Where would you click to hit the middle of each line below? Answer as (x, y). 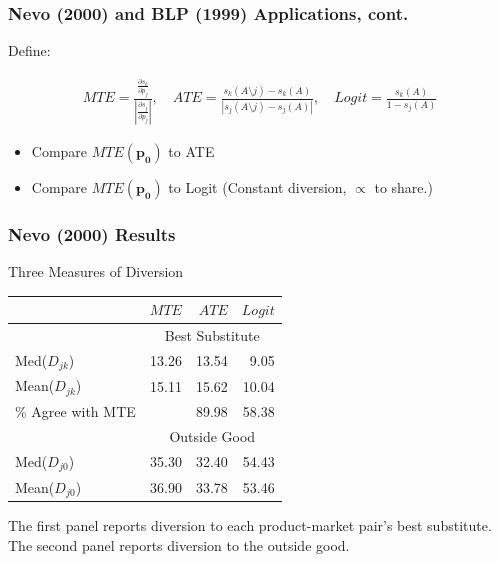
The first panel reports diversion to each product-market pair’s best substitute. (250, 525)
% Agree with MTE (75, 411)
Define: (29, 50)
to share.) (403, 186)
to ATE (191, 150)
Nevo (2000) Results (92, 233)
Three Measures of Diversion (96, 270)
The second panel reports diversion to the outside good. (179, 545)
